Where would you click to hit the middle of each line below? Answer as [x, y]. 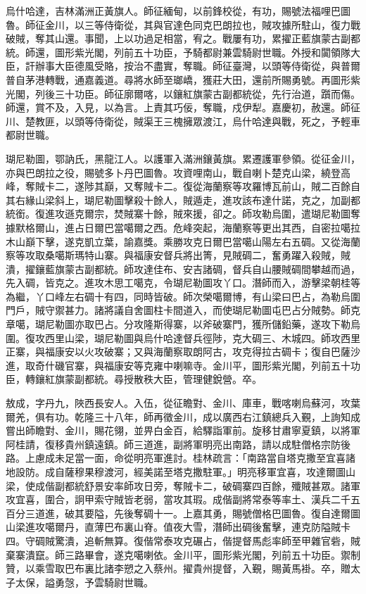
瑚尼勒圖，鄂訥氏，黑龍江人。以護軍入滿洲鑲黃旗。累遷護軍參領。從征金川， [183, 158]
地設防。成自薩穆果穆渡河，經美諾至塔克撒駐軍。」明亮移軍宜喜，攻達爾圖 [176, 472]
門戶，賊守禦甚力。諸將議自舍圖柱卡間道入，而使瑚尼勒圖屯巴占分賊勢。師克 [183, 310]
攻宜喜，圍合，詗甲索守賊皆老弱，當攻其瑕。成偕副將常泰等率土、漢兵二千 [178, 499]
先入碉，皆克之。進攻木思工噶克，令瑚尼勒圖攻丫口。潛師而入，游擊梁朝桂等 [183, 283]
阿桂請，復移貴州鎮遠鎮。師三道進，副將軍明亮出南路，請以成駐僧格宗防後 [178, 444]
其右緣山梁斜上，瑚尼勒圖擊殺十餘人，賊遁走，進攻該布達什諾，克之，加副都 [183, 200]
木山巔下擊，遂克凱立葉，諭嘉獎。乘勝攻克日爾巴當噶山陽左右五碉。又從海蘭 [183, 241]
